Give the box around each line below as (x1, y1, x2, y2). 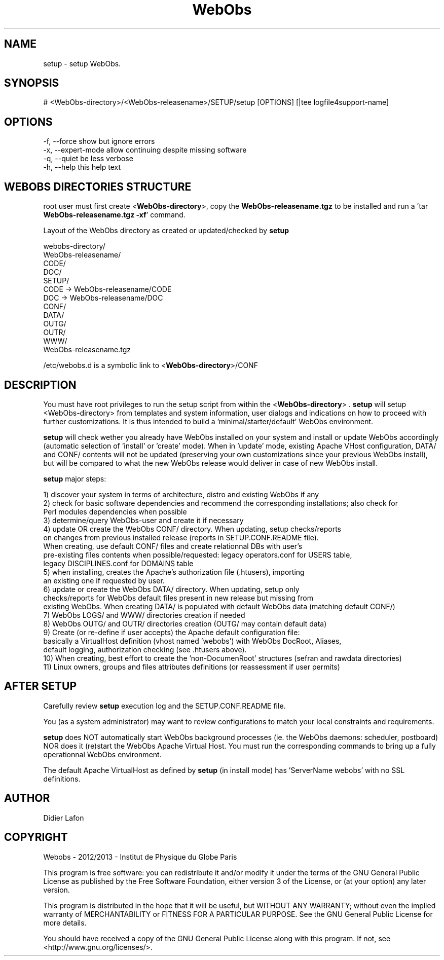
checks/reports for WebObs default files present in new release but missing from (43, 593, 313, 602)
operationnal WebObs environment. (43, 750, 162, 759)
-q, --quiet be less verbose (43, 154, 133, 163)
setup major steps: (43, 474, 106, 483)
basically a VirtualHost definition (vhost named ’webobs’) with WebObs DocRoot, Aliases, (43, 636, 342, 645)
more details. (43, 918, 87, 927)
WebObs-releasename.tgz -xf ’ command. (43, 210, 186, 219)
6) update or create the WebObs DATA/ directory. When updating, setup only (43, 584, 300, 594)
